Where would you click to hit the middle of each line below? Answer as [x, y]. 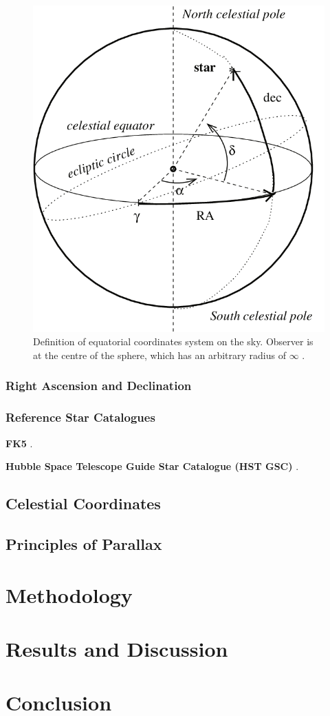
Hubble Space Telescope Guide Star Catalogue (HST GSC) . [152, 466]
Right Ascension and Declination [99, 386]
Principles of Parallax [84, 543]
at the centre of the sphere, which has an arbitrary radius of [159, 355]
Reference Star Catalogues [80, 417]
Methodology [69, 594]
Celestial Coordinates [83, 503]
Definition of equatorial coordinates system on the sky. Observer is [173, 341]
